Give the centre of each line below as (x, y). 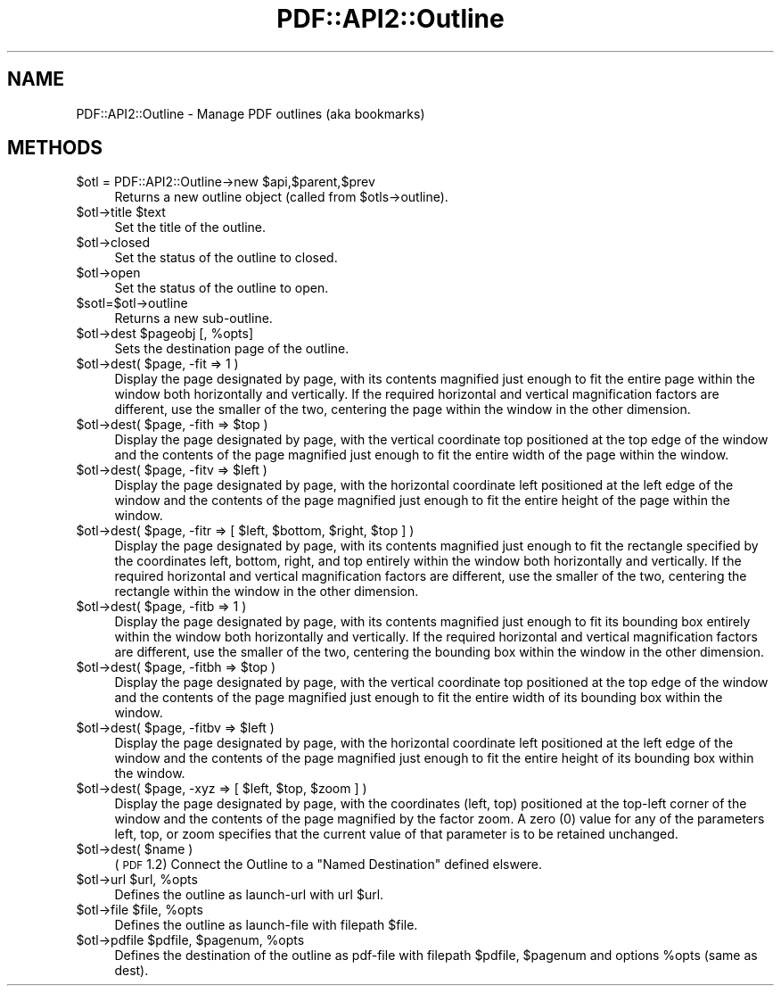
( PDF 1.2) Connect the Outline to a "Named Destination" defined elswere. (329, 865)
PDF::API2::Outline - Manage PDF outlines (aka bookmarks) (251, 113)
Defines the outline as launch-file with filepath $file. (266, 925)
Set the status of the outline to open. (222, 288)
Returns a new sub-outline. (193, 319)
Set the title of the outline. (190, 228)
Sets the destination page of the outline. (232, 349)
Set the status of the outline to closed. (226, 258)
